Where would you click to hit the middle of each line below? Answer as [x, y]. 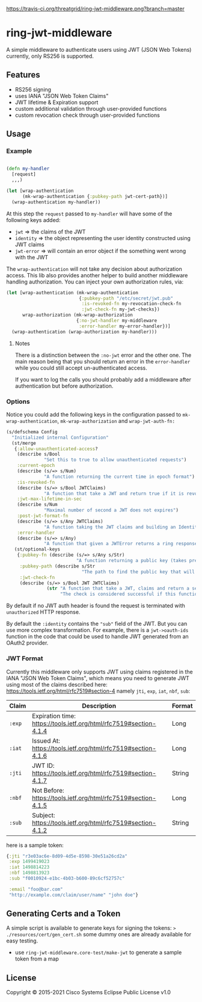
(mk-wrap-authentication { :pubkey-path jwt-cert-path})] [95, 196]
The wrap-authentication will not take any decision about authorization [94, 269]
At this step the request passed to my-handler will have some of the [89, 214]
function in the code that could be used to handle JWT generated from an [98, 637]
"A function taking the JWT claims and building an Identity [122, 527]
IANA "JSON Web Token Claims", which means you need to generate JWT [98, 678]
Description [99, 705]
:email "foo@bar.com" [36, 889]
